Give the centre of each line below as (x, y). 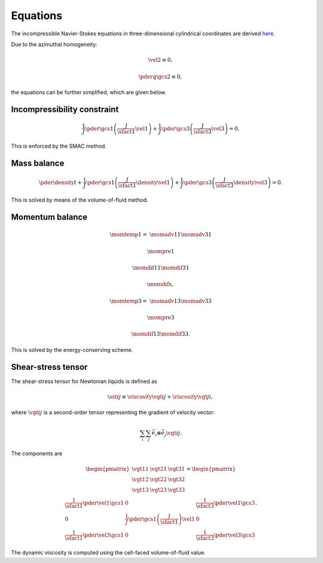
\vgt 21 (159, 469)
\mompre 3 (161, 318)
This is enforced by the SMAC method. (59, 146)
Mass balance (38, 163)
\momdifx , (160, 284)
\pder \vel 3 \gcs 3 (234, 535)
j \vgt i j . (173, 434)
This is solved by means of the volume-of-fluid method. (80, 200)
